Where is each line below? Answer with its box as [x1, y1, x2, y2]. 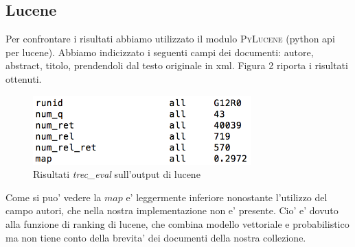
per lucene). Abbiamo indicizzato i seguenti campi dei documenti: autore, [5, 44, 314, 59]
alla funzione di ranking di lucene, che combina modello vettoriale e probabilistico [5, 216, 350, 231]
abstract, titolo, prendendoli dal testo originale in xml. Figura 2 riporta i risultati [5, 58, 348, 73]
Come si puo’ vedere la [5, 190, 102, 204]
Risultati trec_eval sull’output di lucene [33, 167, 201, 181]
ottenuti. [5, 71, 42, 86]
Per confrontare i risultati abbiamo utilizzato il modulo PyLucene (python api [5, 31, 335, 46]
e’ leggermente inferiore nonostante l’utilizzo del [126, 190, 328, 204]
